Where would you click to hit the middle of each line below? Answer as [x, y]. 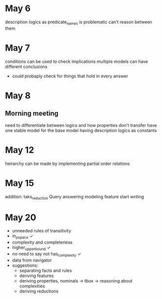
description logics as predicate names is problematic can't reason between [79, 22]
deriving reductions [39, 291]
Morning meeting [32, 114]
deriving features [36, 276]
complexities [32, 286]
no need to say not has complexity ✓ [47, 254]
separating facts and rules [45, 270]
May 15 [19, 183]
